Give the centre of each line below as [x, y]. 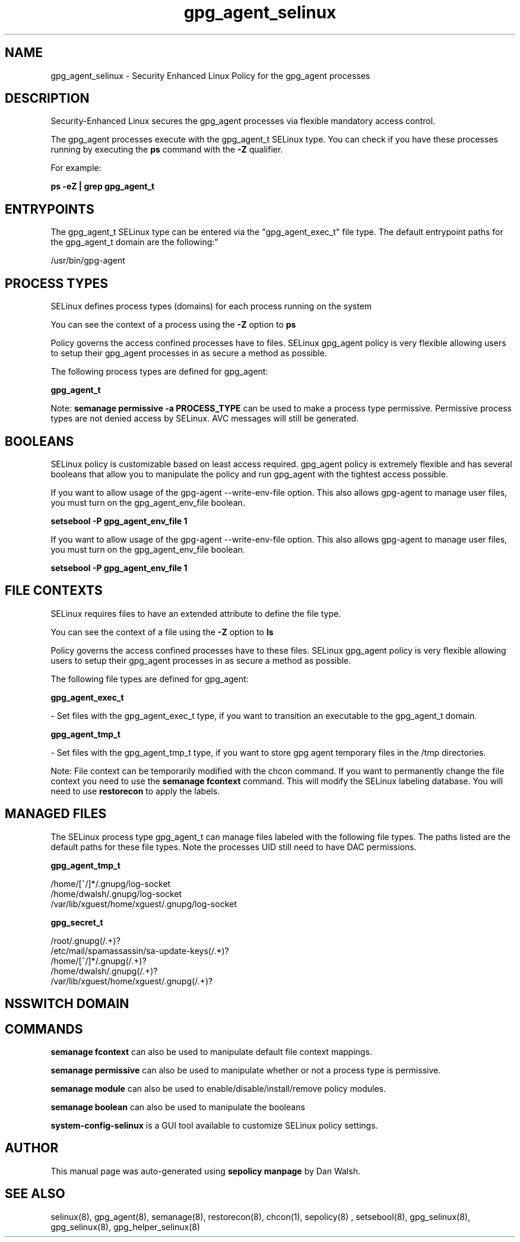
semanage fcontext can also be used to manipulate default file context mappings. [211, 1051]
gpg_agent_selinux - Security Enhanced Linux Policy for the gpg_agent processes [210, 75]
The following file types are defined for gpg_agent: [150, 679]
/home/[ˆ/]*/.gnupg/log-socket [111, 883]
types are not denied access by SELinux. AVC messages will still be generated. [205, 419]
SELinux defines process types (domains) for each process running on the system [211, 306]
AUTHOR [32, 1148]
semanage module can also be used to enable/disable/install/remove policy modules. [218, 1088]
